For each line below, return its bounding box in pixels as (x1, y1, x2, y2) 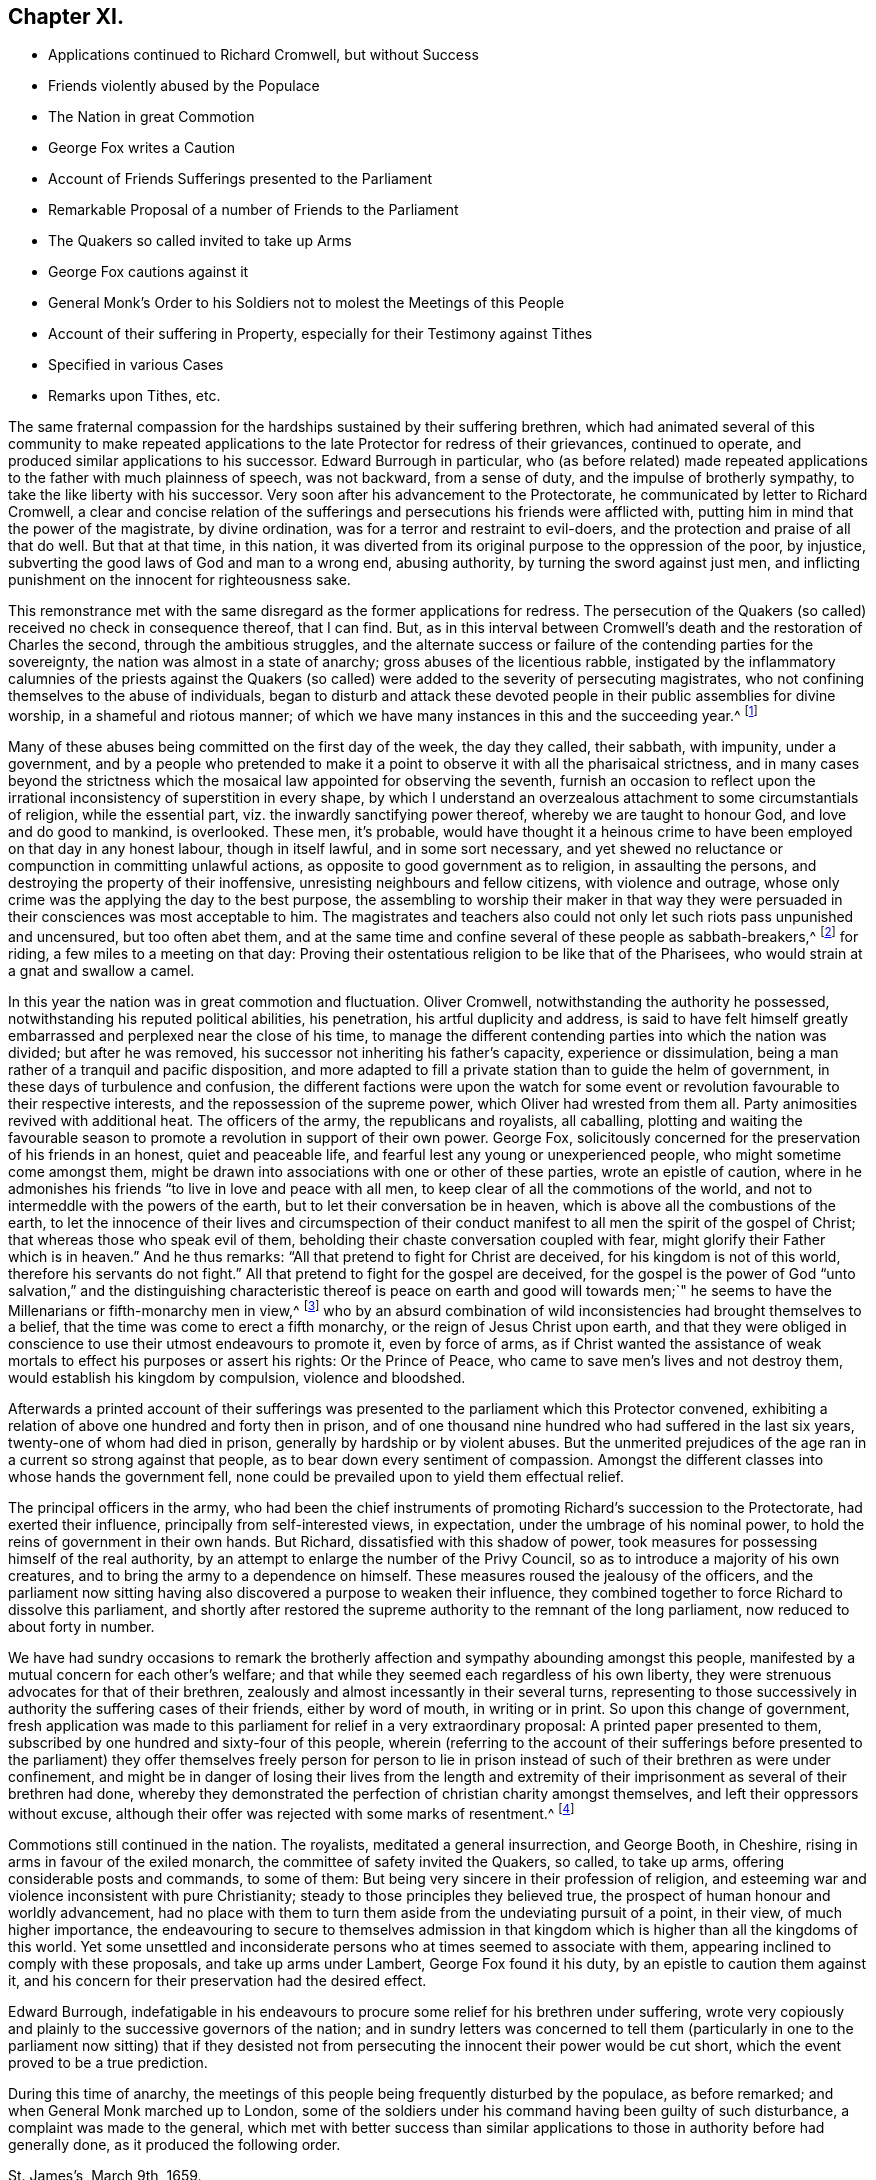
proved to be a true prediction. (8, 2054, 208, 2072)
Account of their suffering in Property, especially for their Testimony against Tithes (48, 325, 593, 343)
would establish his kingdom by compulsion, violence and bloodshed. (8, 1369, 466, 1387)
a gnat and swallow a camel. (8, 961, 195, 979)
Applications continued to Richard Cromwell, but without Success (48, 46, 479, 64)
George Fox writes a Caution (48, 139, 236, 157)
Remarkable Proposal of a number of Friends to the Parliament (48, 201, 459, 219)
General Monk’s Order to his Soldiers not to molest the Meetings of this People (48, 294, 565, 312)
